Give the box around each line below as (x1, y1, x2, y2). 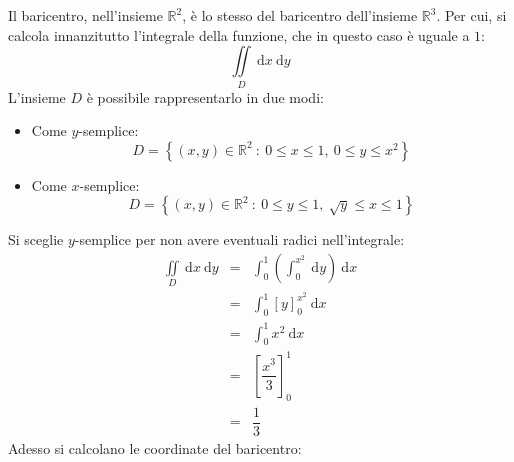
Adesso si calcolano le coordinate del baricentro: (8, 437, 302, 458)
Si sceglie (8, 229, 64, 250)
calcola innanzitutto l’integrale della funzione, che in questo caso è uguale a (8, 24, 470, 45)
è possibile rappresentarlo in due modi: (86, 86, 324, 107)
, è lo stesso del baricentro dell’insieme (182, 5, 418, 25)
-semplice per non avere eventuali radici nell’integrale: (74, 229, 405, 250)
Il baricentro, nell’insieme (8, 5, 163, 25)
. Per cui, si (436, 5, 507, 25)
